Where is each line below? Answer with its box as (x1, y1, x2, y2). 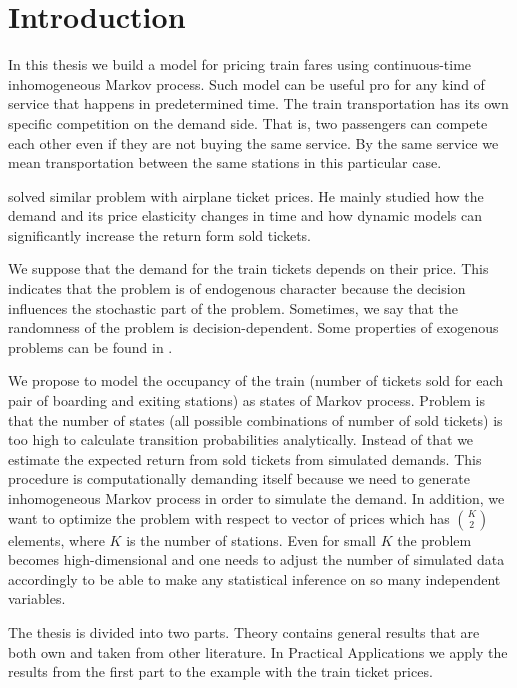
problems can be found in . (8, 336, 173, 357)
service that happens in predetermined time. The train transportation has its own (8, 93, 509, 114)
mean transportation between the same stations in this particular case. (8, 152, 442, 173)
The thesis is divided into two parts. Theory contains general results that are (8, 621, 480, 642)
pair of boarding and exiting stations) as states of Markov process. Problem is (8, 390, 486, 411)
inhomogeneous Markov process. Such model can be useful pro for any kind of (8, 73, 485, 94)
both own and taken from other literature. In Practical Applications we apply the (8, 641, 508, 662)
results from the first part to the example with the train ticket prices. (8, 661, 433, 682)
